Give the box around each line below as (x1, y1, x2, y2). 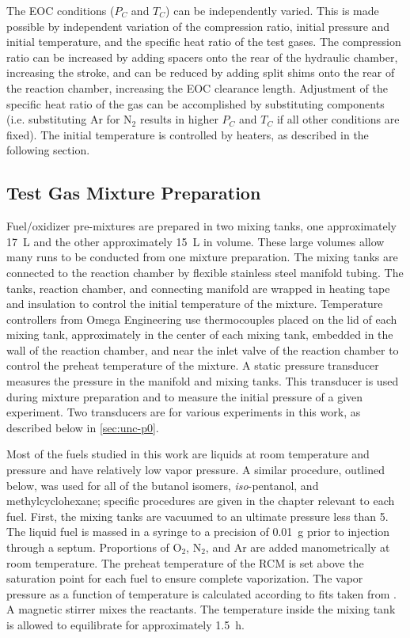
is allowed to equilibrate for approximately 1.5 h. (6, 616, 245, 632)
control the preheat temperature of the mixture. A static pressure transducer (6, 357, 379, 374)
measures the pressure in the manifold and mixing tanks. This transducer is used (6, 373, 399, 389)
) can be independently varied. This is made (165, 2, 379, 18)
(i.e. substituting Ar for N (6, 111, 132, 127)
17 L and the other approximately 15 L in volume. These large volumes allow (6, 233, 385, 249)
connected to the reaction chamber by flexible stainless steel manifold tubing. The (6, 264, 404, 280)
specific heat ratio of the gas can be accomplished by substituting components (6, 95, 385, 112)
